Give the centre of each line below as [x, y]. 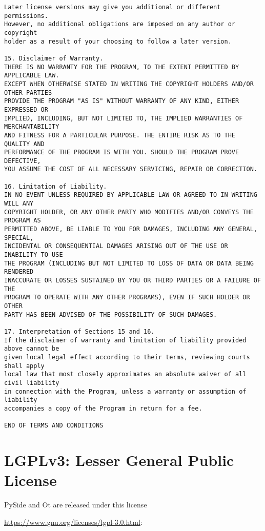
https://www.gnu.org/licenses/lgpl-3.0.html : [73, 522]
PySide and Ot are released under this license [76, 505]
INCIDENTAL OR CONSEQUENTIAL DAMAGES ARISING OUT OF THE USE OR [116, 246]
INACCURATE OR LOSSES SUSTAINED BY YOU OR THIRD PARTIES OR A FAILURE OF [133, 280]
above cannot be [32, 349]
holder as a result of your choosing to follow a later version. [118, 41]
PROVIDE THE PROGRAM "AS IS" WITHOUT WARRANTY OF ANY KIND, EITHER [122, 101]
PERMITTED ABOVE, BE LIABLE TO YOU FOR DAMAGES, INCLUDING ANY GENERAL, [131, 229]
